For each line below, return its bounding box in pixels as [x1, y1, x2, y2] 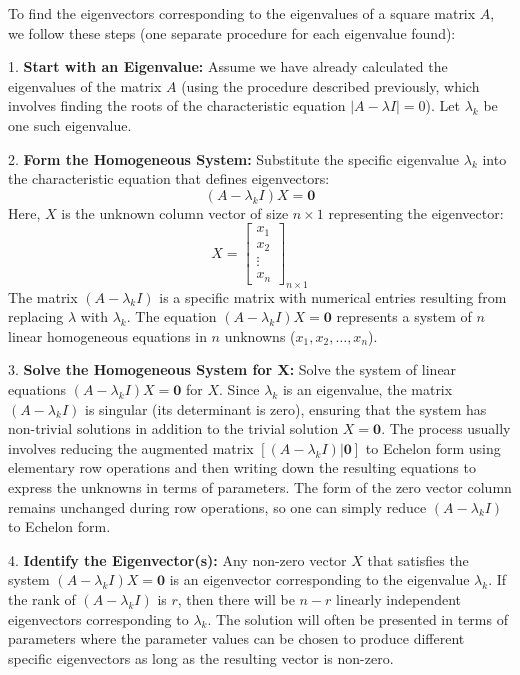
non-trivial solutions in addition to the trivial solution [8, 418, 339, 439]
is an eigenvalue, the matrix [282, 379, 453, 400]
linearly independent [336, 588, 461, 609]
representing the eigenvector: [328, 202, 504, 223]
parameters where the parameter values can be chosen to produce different [8, 628, 465, 649]
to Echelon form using [365, 437, 501, 458]
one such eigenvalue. [8, 114, 132, 135]
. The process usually [381, 418, 511, 439]
